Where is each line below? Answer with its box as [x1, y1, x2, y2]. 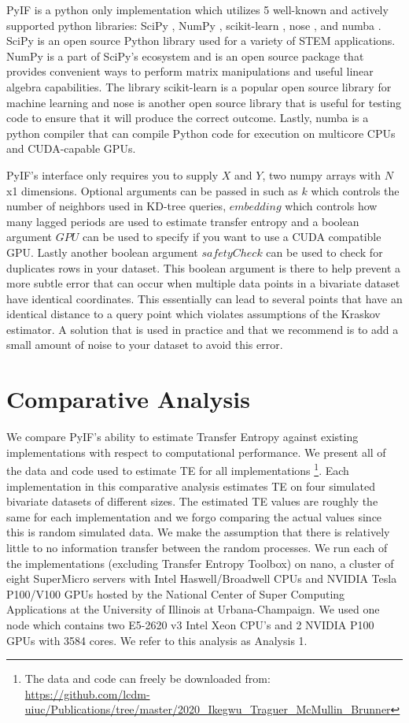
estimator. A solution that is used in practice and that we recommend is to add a [6, 321, 399, 337]
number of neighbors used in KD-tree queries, [6, 198, 227, 214]
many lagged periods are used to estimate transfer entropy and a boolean [6, 213, 359, 229]
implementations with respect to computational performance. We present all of [6, 443, 386, 460]
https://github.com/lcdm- [24, 685, 150, 702]
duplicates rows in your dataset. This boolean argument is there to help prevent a [6, 259, 401, 276]
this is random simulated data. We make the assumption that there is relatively [6, 524, 390, 540]
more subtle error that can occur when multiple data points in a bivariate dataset [6, 275, 400, 291]
